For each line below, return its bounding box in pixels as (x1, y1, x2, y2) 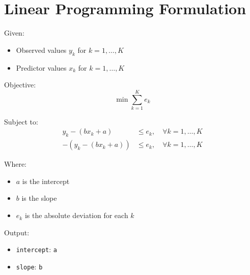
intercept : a (16, 244, 57, 255)
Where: (4, 159, 26, 169)
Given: (4, 27, 24, 38)
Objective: (4, 79, 36, 90)
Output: (4, 227, 30, 237)
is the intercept (22, 175, 70, 186)
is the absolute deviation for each (24, 210, 128, 221)
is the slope (21, 193, 57, 203)
